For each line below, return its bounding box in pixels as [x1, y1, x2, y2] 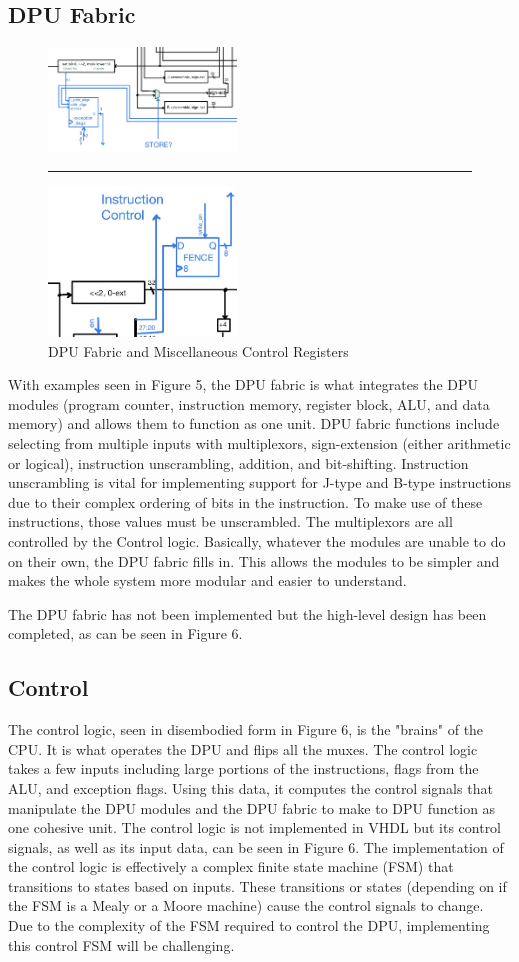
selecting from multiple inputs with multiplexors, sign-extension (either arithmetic [8, 432, 511, 453]
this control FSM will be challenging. [8, 934, 235, 955]
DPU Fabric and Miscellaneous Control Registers [48, 340, 349, 361]
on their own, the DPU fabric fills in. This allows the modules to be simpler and [8, 550, 500, 571]
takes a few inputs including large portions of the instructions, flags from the [8, 758, 479, 779]
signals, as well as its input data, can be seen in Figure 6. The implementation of [8, 836, 504, 857]
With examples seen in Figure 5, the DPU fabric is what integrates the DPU [8, 374, 478, 395]
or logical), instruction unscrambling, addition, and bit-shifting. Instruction [8, 452, 469, 473]
